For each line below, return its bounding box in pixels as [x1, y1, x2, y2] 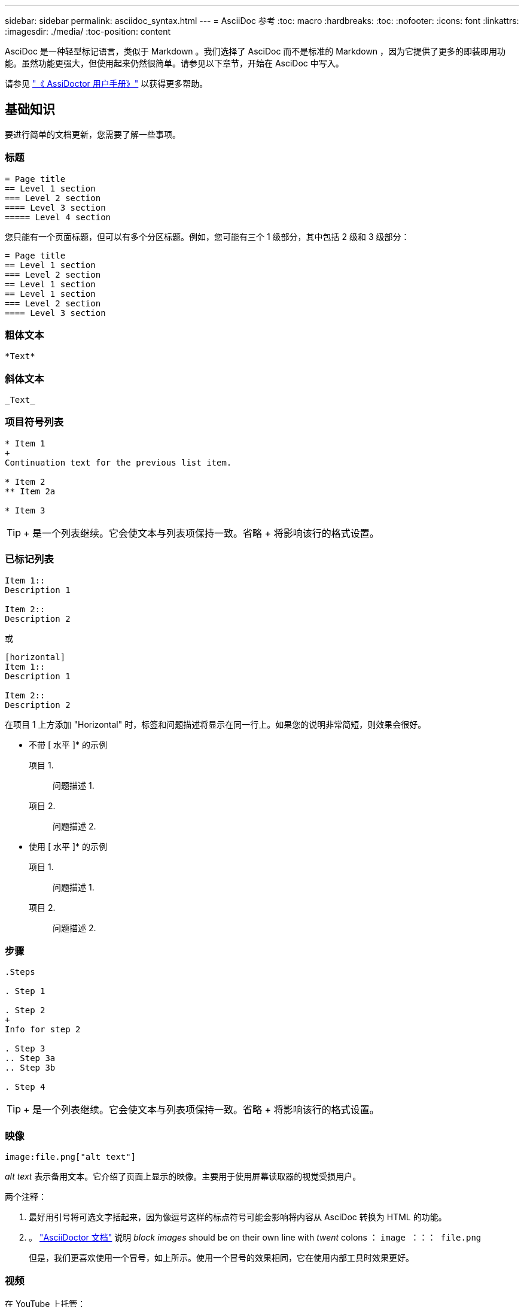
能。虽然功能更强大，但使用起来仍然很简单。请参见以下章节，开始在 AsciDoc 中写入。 [5, 58, 344, 68]
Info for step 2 [5, 1025, 81, 1035]
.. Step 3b [5, 1063, 56, 1073]
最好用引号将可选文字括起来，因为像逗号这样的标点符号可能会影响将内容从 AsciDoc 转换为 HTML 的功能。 [29, 1212, 447, 1223]
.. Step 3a [5, 1053, 56, 1063]
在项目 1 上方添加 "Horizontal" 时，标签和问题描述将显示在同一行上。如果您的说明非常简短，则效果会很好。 [5, 719, 426, 730]
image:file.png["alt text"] [5, 1152, 136, 1162]
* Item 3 [5, 505, 45, 515]
